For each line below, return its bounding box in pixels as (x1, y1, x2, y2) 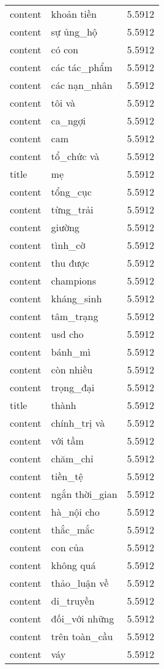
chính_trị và (51, 416, 105, 430)
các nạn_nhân (51, 78, 113, 92)
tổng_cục (51, 185, 92, 199)
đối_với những (51, 611, 114, 625)
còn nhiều (51, 362, 93, 377)
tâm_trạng (51, 309, 99, 323)
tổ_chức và (51, 149, 100, 163)
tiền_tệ (51, 469, 83, 483)
